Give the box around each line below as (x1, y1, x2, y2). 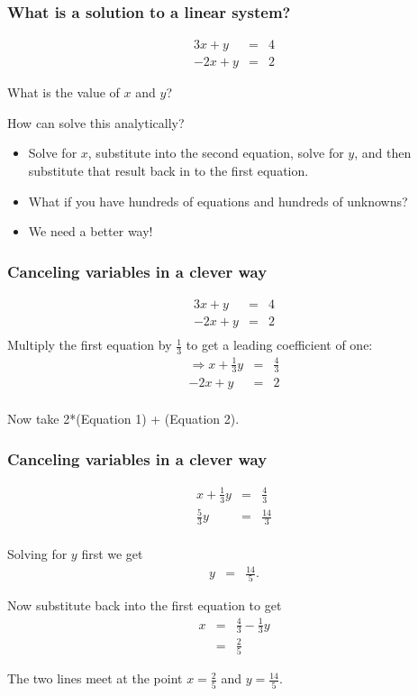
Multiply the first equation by (7, 335, 172, 354)
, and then (354, 143, 412, 162)
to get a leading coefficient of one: (186, 335, 373, 354)
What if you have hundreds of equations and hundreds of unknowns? (28, 191, 408, 210)
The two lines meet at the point (7, 669, 183, 688)
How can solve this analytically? (7, 113, 185, 132)
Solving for (7, 545, 68, 563)
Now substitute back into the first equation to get (7, 596, 282, 615)
